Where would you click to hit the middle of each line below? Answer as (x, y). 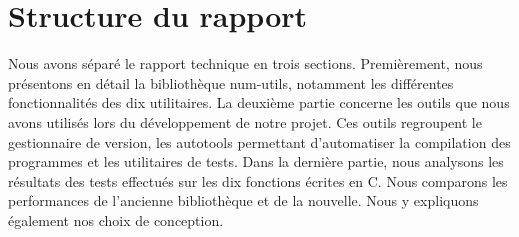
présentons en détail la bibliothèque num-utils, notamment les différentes (231, 82)
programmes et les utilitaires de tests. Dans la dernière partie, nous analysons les (256, 161)
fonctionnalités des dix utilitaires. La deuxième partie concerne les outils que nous (259, 102)
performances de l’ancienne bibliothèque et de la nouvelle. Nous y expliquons (243, 200)
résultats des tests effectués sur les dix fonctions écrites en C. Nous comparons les (258, 180)
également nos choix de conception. (116, 219)
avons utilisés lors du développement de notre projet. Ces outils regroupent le (245, 121)
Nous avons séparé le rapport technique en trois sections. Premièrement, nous (245, 63)
